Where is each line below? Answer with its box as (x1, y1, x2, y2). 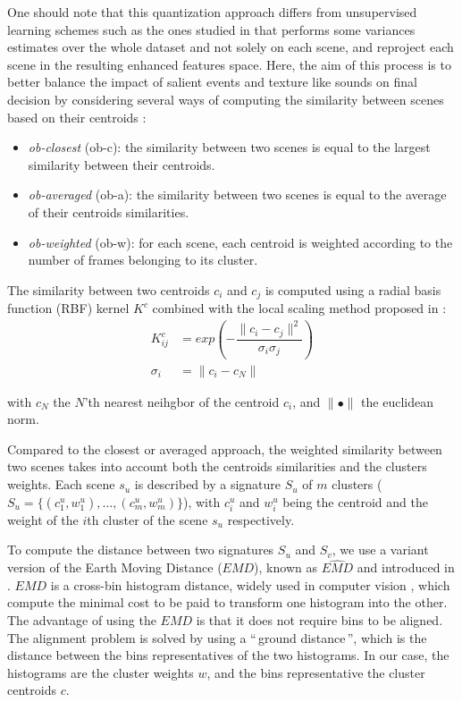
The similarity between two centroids (7, 280, 210, 299)
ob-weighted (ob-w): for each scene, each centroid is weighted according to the (28, 233, 453, 251)
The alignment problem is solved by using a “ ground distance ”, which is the (7, 628, 427, 647)
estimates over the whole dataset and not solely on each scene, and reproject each (7, 38, 454, 56)
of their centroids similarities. (28, 202, 189, 221)
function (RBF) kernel (7, 299, 130, 317)
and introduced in (357, 558, 455, 577)
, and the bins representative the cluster (206, 663, 425, 681)
